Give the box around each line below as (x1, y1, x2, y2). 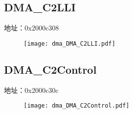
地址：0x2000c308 (4, 23, 59, 33)
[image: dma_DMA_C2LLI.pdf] (24, 40, 116, 47)
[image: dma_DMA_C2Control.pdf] (24, 102, 130, 110)
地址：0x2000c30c (4, 85, 59, 95)
